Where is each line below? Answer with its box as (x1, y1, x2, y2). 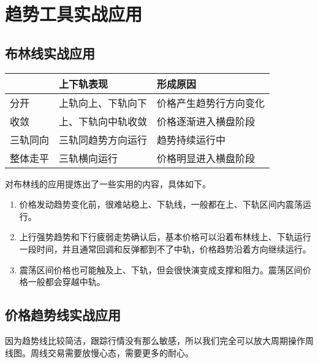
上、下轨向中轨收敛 (59, 114, 148, 128)
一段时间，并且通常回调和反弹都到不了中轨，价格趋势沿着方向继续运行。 (19, 242, 311, 255)
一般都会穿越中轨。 (28, 275, 105, 288)
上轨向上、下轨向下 (59, 95, 148, 110)
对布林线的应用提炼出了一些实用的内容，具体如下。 (5, 177, 211, 190)
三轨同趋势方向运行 (59, 132, 148, 147)
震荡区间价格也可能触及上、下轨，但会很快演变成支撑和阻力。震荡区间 (19, 263, 303, 276)
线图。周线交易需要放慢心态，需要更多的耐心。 (5, 346, 194, 359)
